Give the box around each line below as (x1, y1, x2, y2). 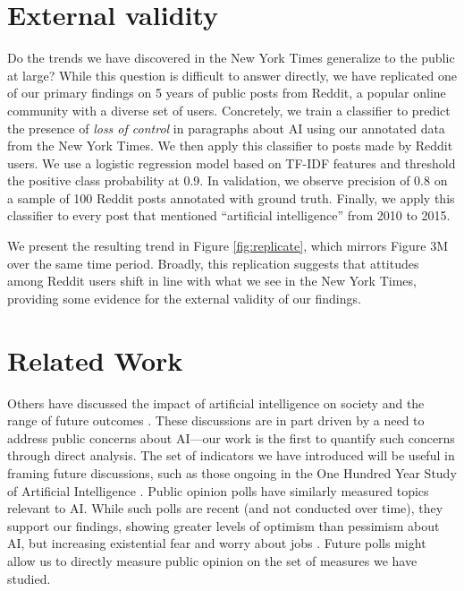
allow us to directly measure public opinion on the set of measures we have (7, 551, 418, 570)
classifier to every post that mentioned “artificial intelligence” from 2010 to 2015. (7, 206, 451, 225)
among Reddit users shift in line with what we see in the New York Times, (7, 271, 417, 290)
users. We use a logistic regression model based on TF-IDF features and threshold (7, 153, 456, 172)
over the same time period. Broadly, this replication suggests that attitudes (7, 253, 419, 272)
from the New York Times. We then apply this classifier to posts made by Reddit (7, 136, 453, 155)
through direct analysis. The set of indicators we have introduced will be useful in (7, 446, 455, 465)
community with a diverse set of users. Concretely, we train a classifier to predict (7, 100, 451, 119)
